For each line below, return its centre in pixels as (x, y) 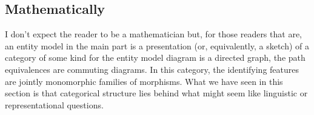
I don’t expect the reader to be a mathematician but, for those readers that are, (153, 34)
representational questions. (54, 104)
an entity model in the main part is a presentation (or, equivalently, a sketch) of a (157, 45)
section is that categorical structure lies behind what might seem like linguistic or (156, 93)
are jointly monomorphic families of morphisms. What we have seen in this (144, 81)
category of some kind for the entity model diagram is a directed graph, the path (155, 57)
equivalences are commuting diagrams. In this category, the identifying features (152, 69)
